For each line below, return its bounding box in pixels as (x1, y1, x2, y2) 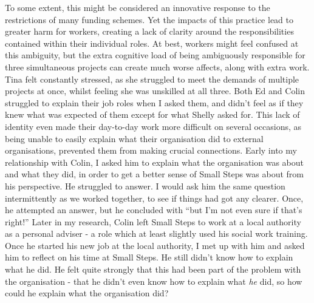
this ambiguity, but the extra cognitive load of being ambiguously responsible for (5, 49, 305, 61)
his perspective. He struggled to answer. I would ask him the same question (5, 179, 285, 192)
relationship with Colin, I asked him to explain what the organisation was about (5, 155, 304, 168)
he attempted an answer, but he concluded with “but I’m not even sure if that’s (5, 203, 302, 216)
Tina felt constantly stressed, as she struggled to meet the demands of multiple (5, 72, 299, 85)
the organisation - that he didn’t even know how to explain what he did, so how (5, 274, 302, 287)
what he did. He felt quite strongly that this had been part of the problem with (5, 263, 301, 276)
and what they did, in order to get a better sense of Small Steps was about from (5, 168, 304, 180)
